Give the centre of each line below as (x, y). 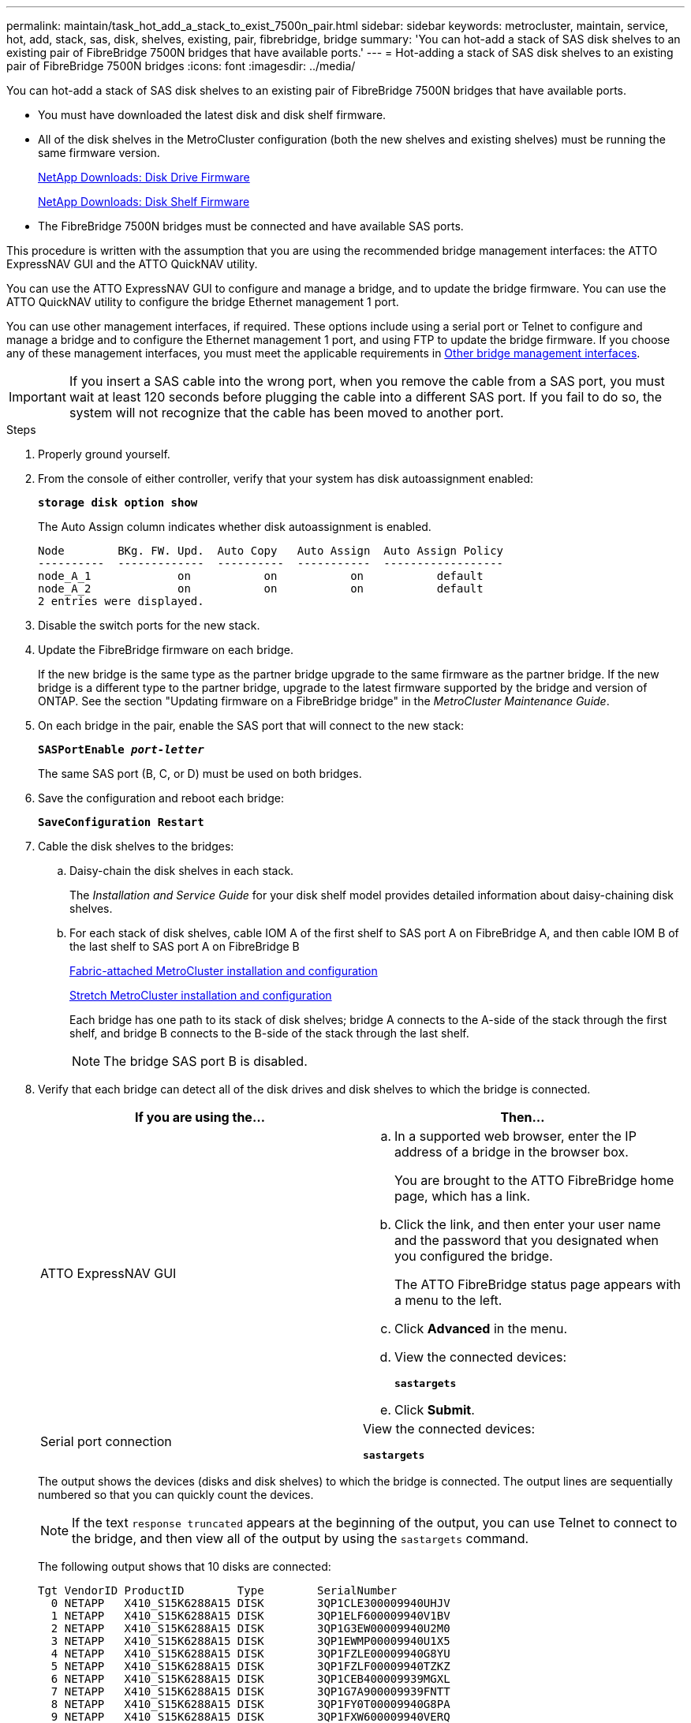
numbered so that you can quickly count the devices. (176, 1495)
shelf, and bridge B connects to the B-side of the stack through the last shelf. (269, 1033)
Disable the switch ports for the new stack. (149, 625)
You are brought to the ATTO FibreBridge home (534, 1180)
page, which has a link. (463, 1196)
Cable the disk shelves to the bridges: (136, 846)
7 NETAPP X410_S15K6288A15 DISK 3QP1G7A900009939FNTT (250, 1691)
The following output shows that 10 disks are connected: (185, 1566)
